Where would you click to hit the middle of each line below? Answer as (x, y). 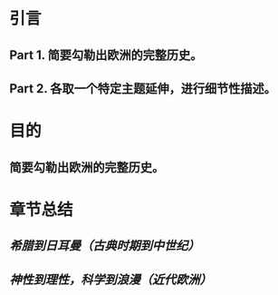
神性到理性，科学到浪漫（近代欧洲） (110, 279)
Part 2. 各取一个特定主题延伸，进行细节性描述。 (143, 88)
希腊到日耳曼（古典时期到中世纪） (105, 246)
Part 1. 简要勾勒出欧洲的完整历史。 (106, 55)
